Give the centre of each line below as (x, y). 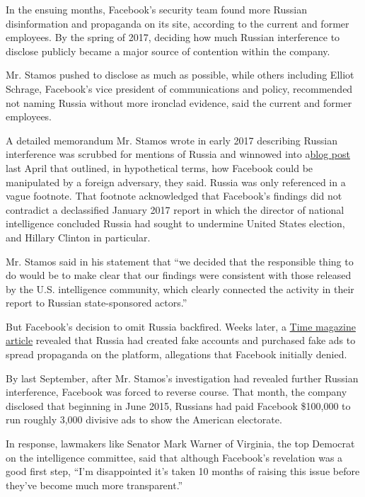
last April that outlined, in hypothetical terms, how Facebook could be (160, 167)
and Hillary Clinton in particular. (78, 237)
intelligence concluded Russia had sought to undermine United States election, (175, 223)
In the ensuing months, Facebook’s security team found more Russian (156, 9)
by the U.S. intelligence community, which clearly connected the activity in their (180, 289)
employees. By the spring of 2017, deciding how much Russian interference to (173, 37)
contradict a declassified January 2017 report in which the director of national (175, 209)
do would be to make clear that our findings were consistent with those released (179, 275)
